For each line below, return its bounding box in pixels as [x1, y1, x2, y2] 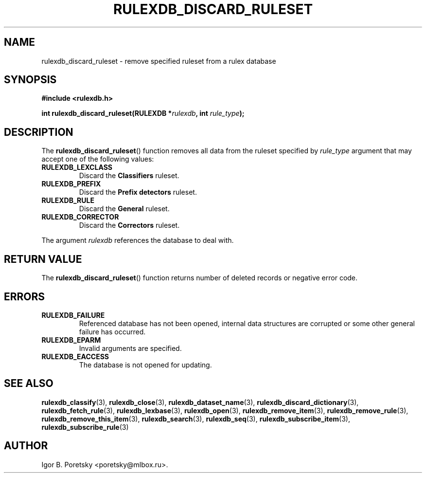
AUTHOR [4, 440, 48, 452]
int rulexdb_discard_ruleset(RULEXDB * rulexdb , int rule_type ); [41, 109, 245, 118]
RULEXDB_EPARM [41, 335, 101, 344]
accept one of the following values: [41, 155, 154, 164]
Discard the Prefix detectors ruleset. [79, 188, 197, 197]
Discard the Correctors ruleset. [79, 221, 180, 230]
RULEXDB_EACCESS [41, 352, 109, 361]
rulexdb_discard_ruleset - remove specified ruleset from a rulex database [41, 56, 276, 65]
